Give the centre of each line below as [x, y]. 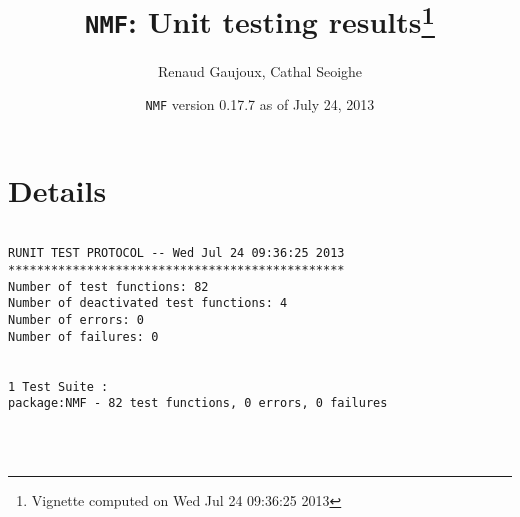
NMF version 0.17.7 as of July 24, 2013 [260, 104]
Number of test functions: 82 [108, 286]
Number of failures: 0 [83, 336]
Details [57, 189]
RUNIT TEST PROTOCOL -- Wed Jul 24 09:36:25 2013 [176, 253]
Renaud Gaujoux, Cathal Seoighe [260, 70]
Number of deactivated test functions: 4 [148, 303]
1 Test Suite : [58, 386]
